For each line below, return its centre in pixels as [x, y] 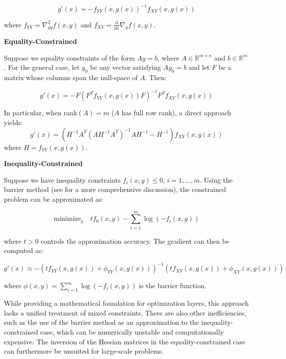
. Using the [216, 179]
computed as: [24, 250]
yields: [13, 122]
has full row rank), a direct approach [176, 113]
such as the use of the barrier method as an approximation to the [102, 322]
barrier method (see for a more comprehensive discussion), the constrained [115, 189]
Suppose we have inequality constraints [62, 179]
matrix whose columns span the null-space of [71, 77]
